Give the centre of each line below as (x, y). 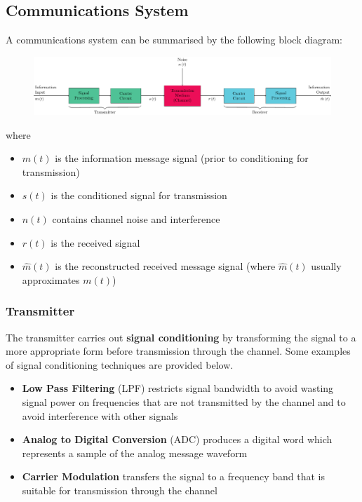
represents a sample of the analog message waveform (135, 453)
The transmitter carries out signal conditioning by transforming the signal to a (181, 337)
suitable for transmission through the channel (120, 490)
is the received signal (95, 242)
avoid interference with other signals (100, 415)
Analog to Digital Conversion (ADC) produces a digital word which (177, 439)
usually (326, 266)
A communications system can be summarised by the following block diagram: (174, 40)
